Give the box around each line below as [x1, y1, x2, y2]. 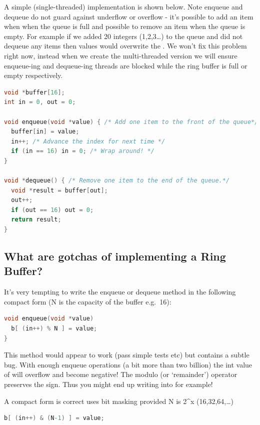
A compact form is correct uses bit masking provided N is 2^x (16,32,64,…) [4, 395, 234, 406]
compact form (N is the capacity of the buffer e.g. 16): [4, 296, 171, 306]
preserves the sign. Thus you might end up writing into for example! [4, 379, 213, 389]
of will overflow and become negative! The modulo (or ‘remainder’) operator [4, 369, 237, 379]
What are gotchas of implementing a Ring [4, 248, 226, 264]
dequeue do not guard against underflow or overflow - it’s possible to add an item [4, 11, 253, 21]
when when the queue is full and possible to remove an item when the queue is [4, 21, 245, 31]
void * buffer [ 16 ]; [4, 88, 65, 96]
